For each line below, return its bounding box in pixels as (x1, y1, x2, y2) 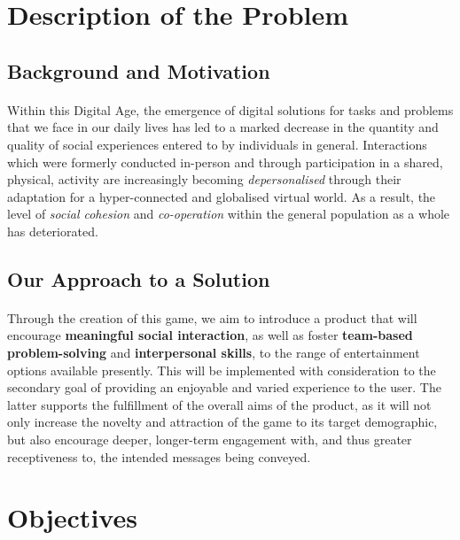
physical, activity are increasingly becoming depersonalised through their (7, 170, 402, 189)
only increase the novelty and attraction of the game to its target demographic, (7, 413, 438, 431)
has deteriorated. (7, 221, 98, 240)
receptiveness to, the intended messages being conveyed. (7, 447, 311, 466)
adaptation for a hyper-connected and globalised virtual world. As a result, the (7, 187, 436, 205)
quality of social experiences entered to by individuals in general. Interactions (7, 135, 427, 153)
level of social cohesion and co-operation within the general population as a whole (7, 204, 450, 223)
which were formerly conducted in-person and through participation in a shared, (7, 152, 443, 171)
